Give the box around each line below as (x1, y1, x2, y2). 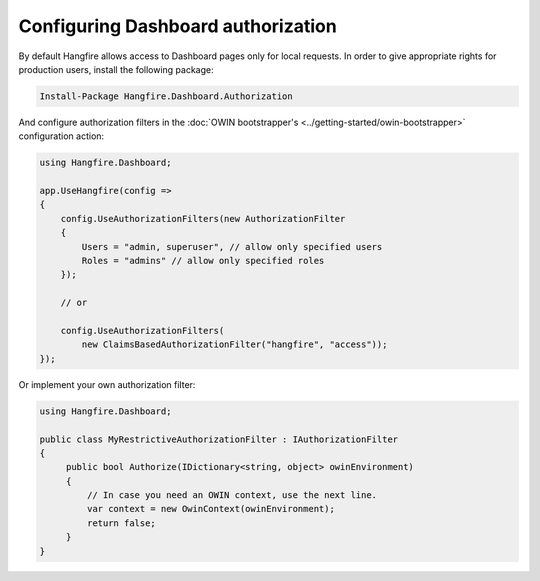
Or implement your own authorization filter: (18, 378, 196, 390)
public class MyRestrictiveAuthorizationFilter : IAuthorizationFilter (39, 433, 399, 445)
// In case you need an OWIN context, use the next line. (86, 490, 378, 501)
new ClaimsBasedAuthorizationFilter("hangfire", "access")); (81, 339, 388, 350)
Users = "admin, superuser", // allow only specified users (81, 241, 383, 252)
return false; (86, 517, 157, 529)
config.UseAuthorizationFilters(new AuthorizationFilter (60, 213, 346, 224)
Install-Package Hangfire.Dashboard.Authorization (39, 90, 294, 102)
